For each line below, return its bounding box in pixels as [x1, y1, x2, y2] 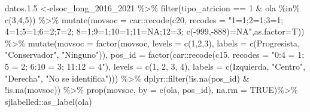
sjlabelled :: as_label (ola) [5, 95, 92, 107]
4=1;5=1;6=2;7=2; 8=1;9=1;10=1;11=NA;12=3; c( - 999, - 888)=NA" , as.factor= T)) [5, 25, 305, 38]
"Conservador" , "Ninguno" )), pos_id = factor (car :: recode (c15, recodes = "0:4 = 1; [5, 48, 305, 61]
